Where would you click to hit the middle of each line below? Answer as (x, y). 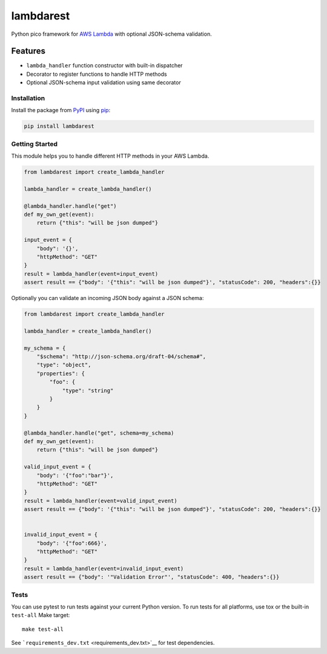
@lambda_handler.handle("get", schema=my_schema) (99, 433)
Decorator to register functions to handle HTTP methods (97, 74)
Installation (28, 98)
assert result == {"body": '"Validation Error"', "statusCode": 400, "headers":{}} (152, 577)
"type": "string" (88, 390)
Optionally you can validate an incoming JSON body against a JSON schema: (107, 298)
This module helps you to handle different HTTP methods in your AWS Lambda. (110, 156)
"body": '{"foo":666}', (72, 543)
